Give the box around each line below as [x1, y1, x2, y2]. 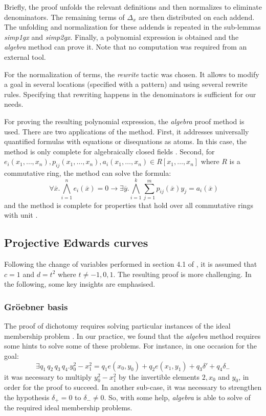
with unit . [4, 210, 38, 220]
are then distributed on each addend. [138, 11, 255, 22]
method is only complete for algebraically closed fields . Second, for [4, 146, 215, 156]
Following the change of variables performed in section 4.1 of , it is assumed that [4, 259, 257, 269]
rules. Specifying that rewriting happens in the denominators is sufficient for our [4, 88, 256, 99]
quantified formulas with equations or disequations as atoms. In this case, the [4, 136, 247, 147]
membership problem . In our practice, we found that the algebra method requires [4, 330, 261, 341]
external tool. [4, 51, 46, 62]
